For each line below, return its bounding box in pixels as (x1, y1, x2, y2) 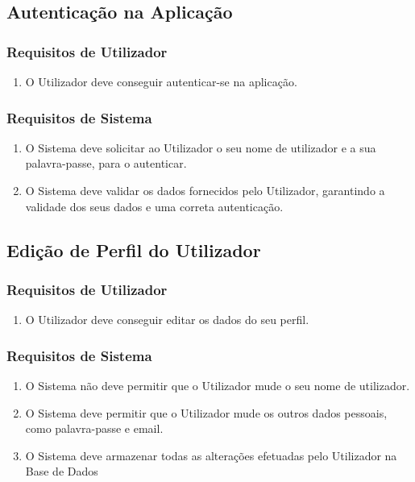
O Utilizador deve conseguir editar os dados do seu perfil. (25, 311, 309, 328)
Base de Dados (25, 463, 98, 480)
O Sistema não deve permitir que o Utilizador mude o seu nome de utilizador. (25, 377, 410, 393)
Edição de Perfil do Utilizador (6, 237, 261, 262)
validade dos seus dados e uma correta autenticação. (25, 197, 284, 214)
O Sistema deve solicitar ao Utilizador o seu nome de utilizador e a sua (25, 139, 376, 156)
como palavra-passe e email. (25, 420, 164, 437)
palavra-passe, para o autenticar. (25, 155, 187, 172)
